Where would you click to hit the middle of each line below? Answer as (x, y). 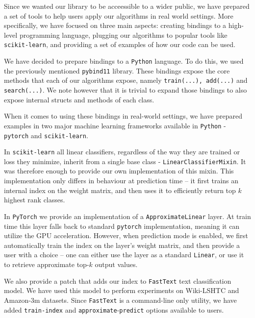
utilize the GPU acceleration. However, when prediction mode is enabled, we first (126, 235)
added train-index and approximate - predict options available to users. (114, 309)
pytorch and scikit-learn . (46, 135)
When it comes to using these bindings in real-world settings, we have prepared (123, 116)
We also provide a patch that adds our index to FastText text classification (118, 281)
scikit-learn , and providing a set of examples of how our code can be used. (120, 44)
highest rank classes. (35, 200)
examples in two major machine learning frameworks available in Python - (115, 125)
